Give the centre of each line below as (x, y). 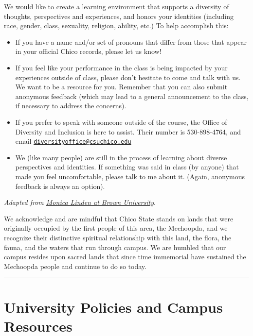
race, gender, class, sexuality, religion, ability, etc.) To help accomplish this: (116, 25)
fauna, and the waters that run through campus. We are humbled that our (115, 247)
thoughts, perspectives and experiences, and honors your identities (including (119, 16)
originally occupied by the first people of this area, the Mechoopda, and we (116, 228)
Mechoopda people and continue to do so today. (75, 266)
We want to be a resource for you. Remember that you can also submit (121, 87)
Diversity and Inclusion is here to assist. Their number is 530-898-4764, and (128, 131)
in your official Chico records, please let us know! (88, 51)
